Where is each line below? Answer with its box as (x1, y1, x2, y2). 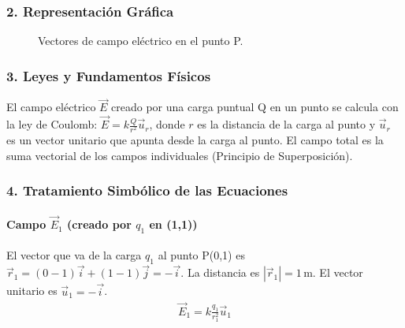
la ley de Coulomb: (6, 116, 98, 132)
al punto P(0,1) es (158, 247, 245, 263)
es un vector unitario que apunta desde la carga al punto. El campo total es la (6, 132, 384, 148)
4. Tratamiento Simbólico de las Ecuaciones (6, 181, 288, 200)
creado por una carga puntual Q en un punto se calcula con (111, 99, 399, 115)
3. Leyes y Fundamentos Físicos (6, 65, 211, 85)
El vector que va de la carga (6, 247, 142, 263)
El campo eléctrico (6, 99, 96, 115)
